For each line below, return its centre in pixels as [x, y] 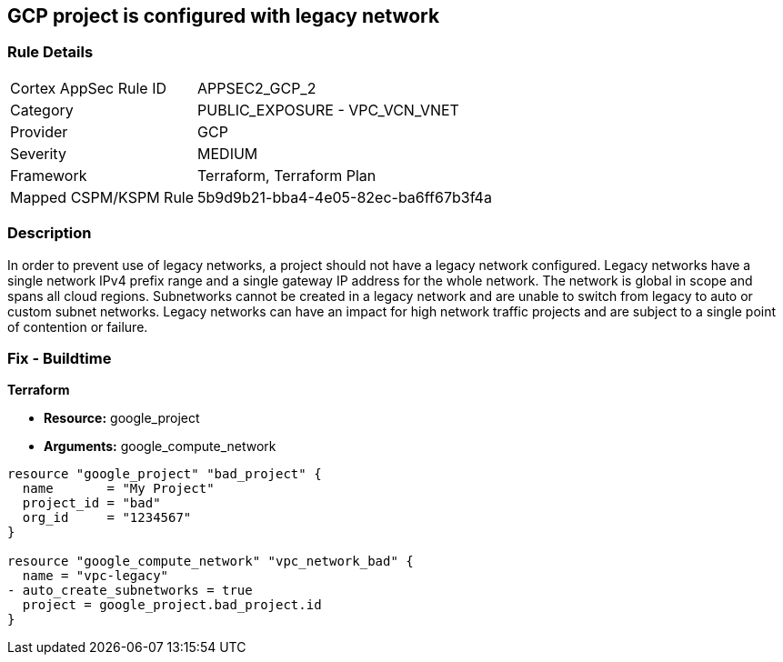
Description [50, 233]
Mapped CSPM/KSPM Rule [102, 197]
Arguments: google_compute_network [160, 446]
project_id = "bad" [91, 503]
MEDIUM [228, 153]
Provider [39, 131]
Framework [49, 175]
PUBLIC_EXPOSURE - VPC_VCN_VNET [328, 110]
